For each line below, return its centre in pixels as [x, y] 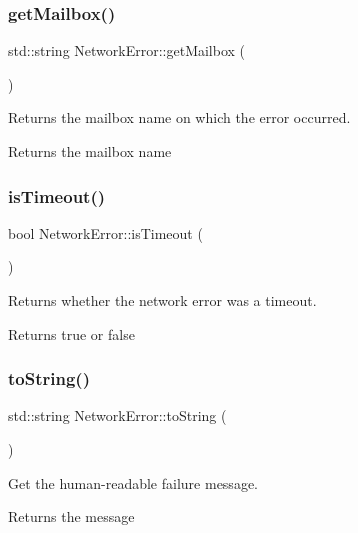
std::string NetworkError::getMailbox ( [127, 50]
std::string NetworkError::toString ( [117, 415]
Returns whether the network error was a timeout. [162, 300]
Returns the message [71, 516]
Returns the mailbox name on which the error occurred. [179, 117]
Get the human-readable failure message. [133, 482]
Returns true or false [71, 333]
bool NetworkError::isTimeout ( [105, 232]
